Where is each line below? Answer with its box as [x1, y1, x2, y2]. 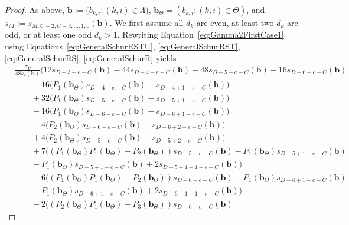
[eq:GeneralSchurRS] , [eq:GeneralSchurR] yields [5, 51, 177, 64]
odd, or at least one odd [5, 28, 92, 41]
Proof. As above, [5, 4, 65, 15]
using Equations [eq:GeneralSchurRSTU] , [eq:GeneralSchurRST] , [5, 40, 240, 52]
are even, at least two [196, 16, 274, 28]
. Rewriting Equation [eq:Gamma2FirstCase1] [117, 28, 284, 41]
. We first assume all [109, 16, 184, 28]
